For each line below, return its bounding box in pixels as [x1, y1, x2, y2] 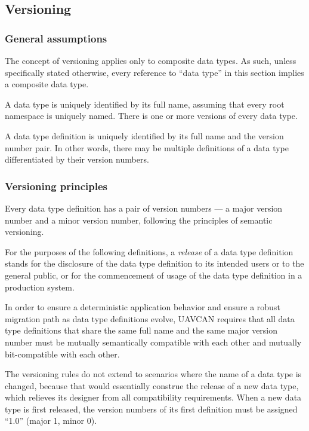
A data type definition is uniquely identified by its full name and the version [5, 129, 284, 142]
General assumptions [5, 30, 107, 45]
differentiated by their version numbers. [5, 153, 149, 166]
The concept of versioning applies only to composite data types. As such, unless [5, 54, 296, 66]
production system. [5, 280, 75, 293]
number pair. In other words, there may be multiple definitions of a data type [5, 141, 289, 154]
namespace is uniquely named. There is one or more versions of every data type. [5, 109, 298, 122]
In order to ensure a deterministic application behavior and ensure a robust [5, 301, 280, 313]
